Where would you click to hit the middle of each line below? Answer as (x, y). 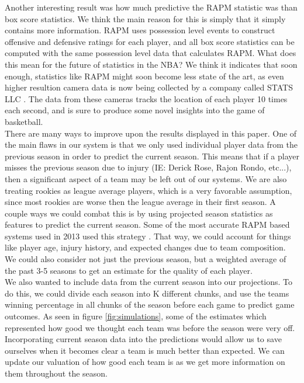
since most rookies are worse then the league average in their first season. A (140, 202)
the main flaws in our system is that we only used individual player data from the (151, 145)
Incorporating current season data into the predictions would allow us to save (143, 339)
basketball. (24, 121)
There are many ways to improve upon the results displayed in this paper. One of (151, 133)
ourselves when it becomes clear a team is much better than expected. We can (145, 350)
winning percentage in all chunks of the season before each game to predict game (150, 304)
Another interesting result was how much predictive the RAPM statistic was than (151, 7)
